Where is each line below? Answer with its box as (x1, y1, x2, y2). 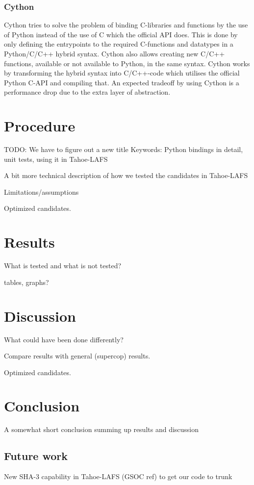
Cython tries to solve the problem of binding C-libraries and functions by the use (4, 20, 248, 30)
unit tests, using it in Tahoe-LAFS (4, 153, 108, 164)
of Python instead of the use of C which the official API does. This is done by (4, 29, 238, 39)
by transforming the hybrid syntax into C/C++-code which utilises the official (4, 68, 240, 78)
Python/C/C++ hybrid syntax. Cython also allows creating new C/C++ (4, 49, 225, 58)
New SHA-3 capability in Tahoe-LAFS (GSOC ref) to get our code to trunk (4, 471, 232, 482)
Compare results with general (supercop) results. (4, 351, 151, 361)
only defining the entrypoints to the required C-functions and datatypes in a (4, 39, 233, 49)
